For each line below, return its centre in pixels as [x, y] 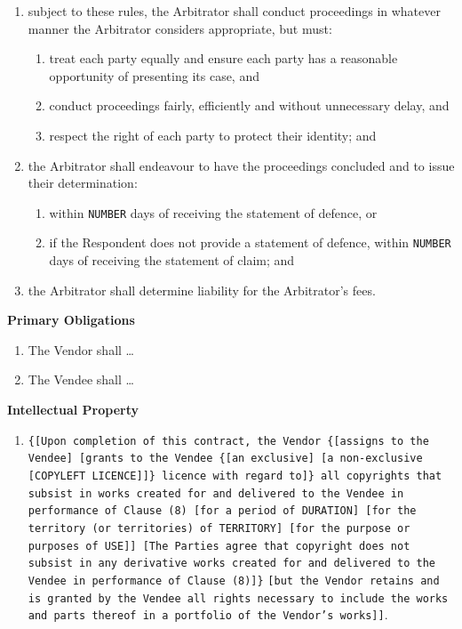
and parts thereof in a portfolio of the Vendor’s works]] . [208, 614]
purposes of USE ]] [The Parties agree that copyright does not [219, 546]
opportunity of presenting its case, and [154, 75]
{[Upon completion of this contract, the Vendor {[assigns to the [228, 441]
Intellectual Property [73, 410]
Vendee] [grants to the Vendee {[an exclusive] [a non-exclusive [225, 459]
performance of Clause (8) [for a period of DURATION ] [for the [222, 511]
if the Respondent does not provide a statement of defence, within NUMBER [250, 242]
